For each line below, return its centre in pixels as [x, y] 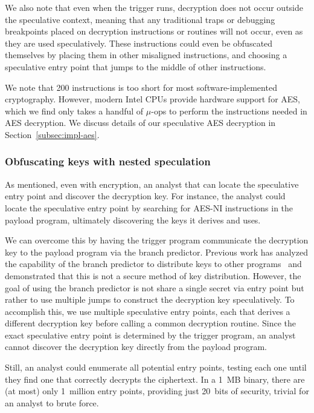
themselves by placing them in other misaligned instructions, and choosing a [146, 55]
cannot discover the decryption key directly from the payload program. [136, 347]
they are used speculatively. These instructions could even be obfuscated [139, 43]
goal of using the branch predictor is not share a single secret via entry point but [155, 287]
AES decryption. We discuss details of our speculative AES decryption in [140, 123]
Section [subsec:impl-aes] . [52, 134]
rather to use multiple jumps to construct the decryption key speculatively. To [150, 299]
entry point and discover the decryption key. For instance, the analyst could [145, 196]
